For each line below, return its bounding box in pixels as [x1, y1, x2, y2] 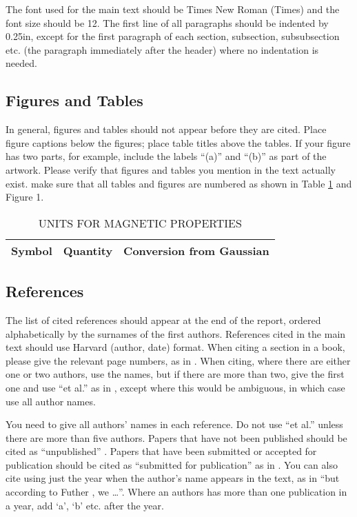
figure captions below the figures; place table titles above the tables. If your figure [6, 135, 351, 150]
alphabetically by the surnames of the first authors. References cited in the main [6, 326, 346, 341]
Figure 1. [6, 190, 44, 204]
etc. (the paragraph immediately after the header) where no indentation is [6, 42, 319, 57]
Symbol [11, 242, 52, 258]
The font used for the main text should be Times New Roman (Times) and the [6, 2, 340, 16]
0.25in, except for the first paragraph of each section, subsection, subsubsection [6, 29, 340, 43]
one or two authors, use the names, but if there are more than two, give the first [6, 367, 345, 381]
